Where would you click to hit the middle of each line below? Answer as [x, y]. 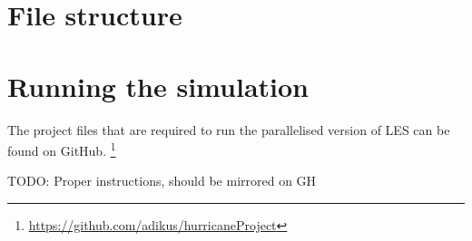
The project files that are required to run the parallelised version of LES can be [229, 129]
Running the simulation [158, 86]
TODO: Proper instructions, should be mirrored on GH [162, 181]
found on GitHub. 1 [62, 149]
